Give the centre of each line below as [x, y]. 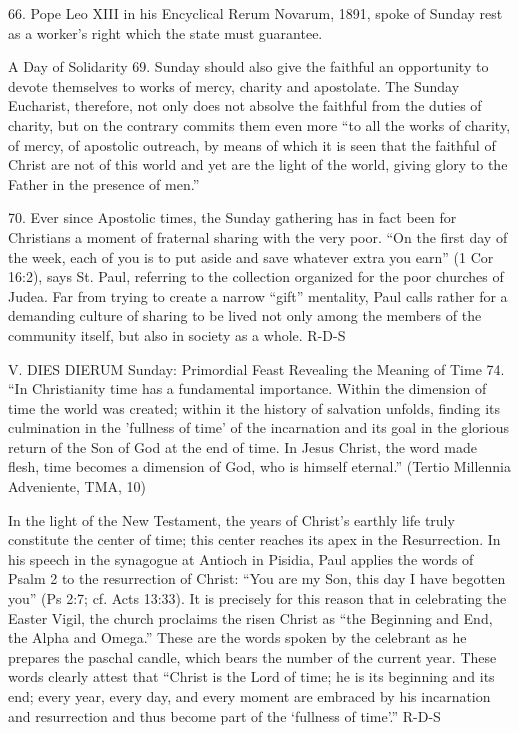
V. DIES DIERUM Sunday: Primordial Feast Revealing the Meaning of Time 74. [256, 368]
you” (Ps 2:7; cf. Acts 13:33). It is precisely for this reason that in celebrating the [257, 598]
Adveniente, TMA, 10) [77, 486]
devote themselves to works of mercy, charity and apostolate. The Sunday [234, 85]
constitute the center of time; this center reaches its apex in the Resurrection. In [254, 539]
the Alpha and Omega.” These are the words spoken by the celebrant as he [237, 637]
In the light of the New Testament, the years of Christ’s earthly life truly [231, 519]
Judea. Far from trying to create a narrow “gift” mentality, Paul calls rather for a [258, 295]
